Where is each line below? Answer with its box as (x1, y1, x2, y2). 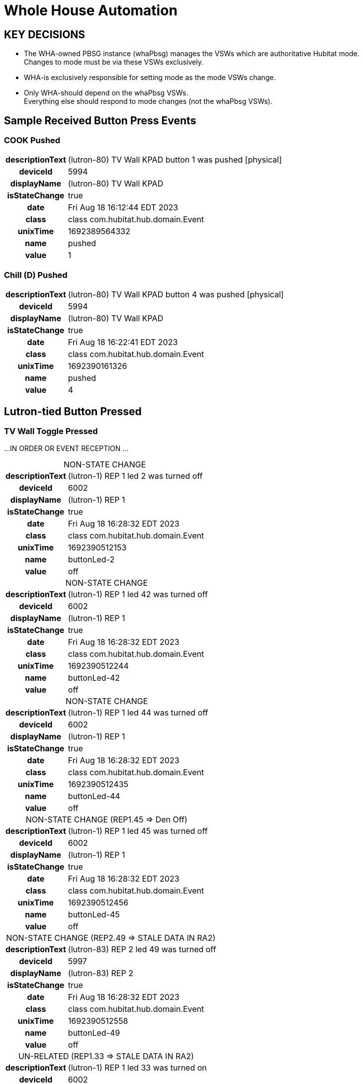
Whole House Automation (4, 2, 178, 19)
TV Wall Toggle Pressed (4, 426, 98, 436)
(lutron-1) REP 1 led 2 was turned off (68, 471, 203, 481)
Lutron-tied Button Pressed (4, 405, 142, 418)
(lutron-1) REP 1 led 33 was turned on (68, 1063, 207, 1073)
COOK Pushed (4, 135, 61, 146)
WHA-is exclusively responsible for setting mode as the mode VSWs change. (24, 73, 276, 82)
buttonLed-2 (68, 554, 115, 565)
